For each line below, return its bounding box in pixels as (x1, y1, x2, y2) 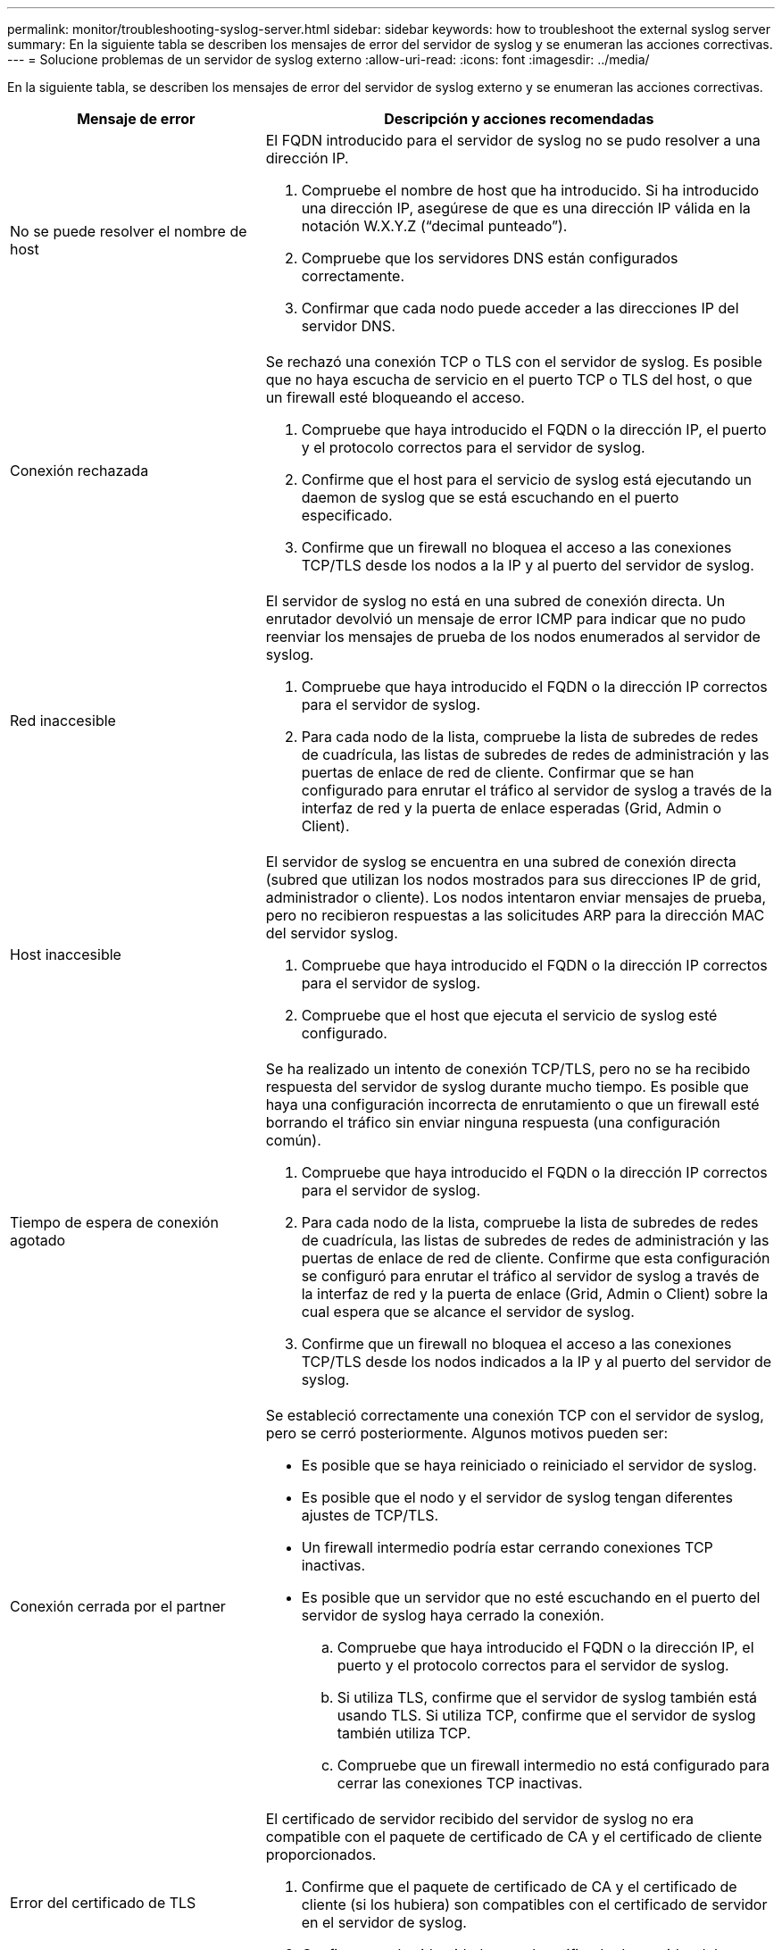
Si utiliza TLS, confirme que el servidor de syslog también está (337, 1688, 758, 1706)
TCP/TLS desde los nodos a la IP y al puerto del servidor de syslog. (301, 556, 754, 574)
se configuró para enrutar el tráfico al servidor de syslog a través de (301, 1267, 760, 1285)
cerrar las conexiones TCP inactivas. (337, 1774, 583, 1792)
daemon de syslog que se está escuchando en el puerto (301, 488, 679, 506)
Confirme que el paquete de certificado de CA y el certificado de (301, 1878, 737, 1896)
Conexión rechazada (10, 462, 149, 479)
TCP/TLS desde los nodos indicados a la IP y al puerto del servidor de (301, 1353, 772, 1371)
